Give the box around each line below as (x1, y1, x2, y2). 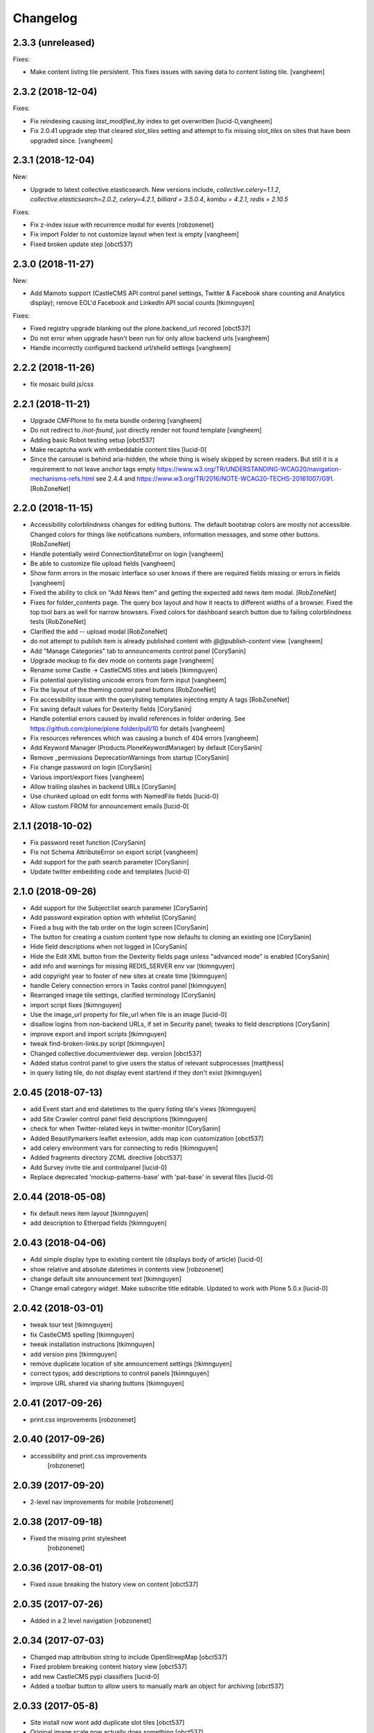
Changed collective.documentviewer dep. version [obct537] (30, 1049, 202, 1057)
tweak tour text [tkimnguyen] (30, 1321, 114, 1329)
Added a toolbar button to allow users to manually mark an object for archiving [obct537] (30, 1682, 284, 1690)
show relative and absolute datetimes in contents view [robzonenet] (30, 1265, 224, 1273)
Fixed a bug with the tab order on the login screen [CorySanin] (30, 923, 209, 932)
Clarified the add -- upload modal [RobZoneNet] (30, 627, 168, 636)
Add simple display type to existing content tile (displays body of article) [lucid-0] (30, 1255, 263, 1264)
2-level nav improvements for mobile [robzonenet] (30, 1497, 174, 1506)
